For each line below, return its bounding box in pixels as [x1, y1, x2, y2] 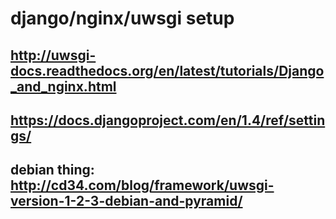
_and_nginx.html [10, 78, 117, 95]
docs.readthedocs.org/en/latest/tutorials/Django [10, 62, 325, 79]
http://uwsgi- [10, 47, 97, 64]
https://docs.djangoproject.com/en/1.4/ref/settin [10, 112, 326, 129]
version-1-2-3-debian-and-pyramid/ [10, 193, 243, 210]
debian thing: [10, 162, 95, 179]
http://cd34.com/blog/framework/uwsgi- [10, 177, 275, 194]
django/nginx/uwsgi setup [10, 7, 235, 30]
